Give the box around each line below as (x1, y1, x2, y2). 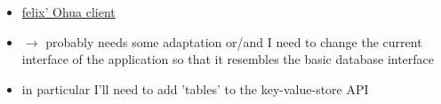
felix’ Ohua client (21, 3, 116, 20)
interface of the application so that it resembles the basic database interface (21, 50, 435, 68)
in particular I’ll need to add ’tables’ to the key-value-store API (21, 79, 369, 98)
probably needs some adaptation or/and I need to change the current (45, 32, 422, 51)
